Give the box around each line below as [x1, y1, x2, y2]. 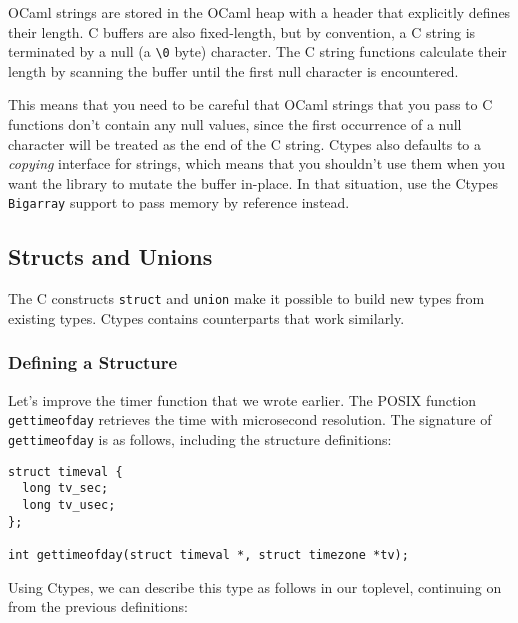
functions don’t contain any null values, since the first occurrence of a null [8, 114, 462, 135]
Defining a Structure [8, 350, 178, 375]
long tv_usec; [22, 497, 116, 512]
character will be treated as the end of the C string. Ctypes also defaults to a [8, 133, 482, 154]
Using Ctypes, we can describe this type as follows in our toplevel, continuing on [8, 576, 502, 597]
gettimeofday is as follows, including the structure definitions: [8, 428, 392, 449]
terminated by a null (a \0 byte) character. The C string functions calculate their [8, 41, 507, 62]
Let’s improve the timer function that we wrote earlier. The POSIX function [8, 389, 477, 410]
